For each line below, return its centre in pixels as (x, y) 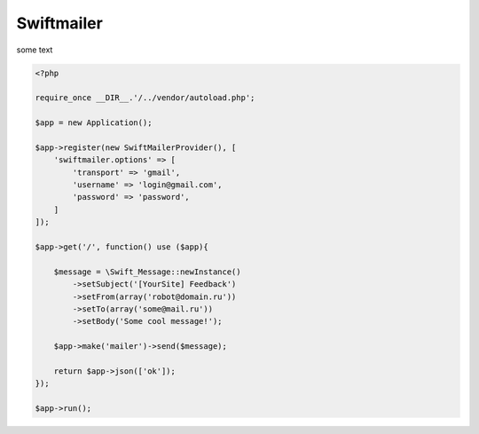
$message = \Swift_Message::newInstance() (147, 272)
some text (35, 50)
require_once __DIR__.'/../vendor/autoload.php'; (145, 98)
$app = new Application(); (94, 123)
